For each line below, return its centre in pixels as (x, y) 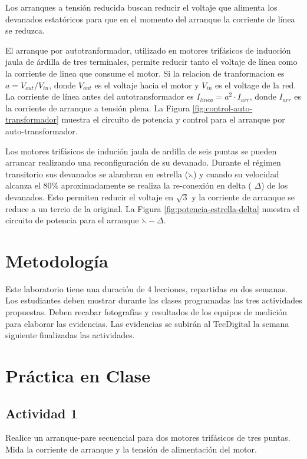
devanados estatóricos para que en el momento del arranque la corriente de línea (150, 19)
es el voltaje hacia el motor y (147, 85)
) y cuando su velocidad (236, 174)
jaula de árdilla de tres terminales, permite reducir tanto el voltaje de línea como (151, 62)
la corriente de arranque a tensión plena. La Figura (98, 108)
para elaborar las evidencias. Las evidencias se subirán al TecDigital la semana (147, 323)
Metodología (57, 260)
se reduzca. (25, 30)
